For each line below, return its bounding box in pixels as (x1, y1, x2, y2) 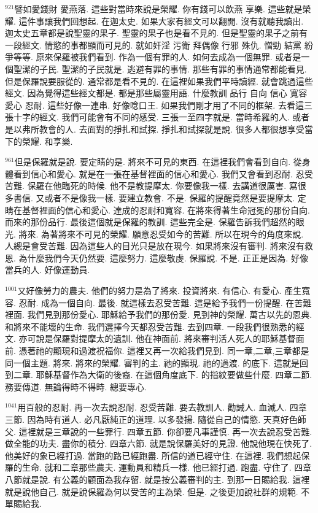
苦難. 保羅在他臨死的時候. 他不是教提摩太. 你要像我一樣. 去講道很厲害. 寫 (5, 179, 298, 192)
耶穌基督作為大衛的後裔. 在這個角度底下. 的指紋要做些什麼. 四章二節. (36, 368, 312, 381)
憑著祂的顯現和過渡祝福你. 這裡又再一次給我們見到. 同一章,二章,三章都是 (18, 344, 309, 357)
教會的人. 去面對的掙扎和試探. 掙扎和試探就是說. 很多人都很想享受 (39, 122, 304, 135)
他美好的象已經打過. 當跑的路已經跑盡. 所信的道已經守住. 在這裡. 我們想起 (5, 449, 301, 461)
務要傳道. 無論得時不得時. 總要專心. (5, 380, 147, 393)
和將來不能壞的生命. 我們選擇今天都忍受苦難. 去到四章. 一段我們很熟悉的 (5, 320, 296, 333)
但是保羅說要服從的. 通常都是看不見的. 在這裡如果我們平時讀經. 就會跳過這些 (5, 74, 313, 87)
